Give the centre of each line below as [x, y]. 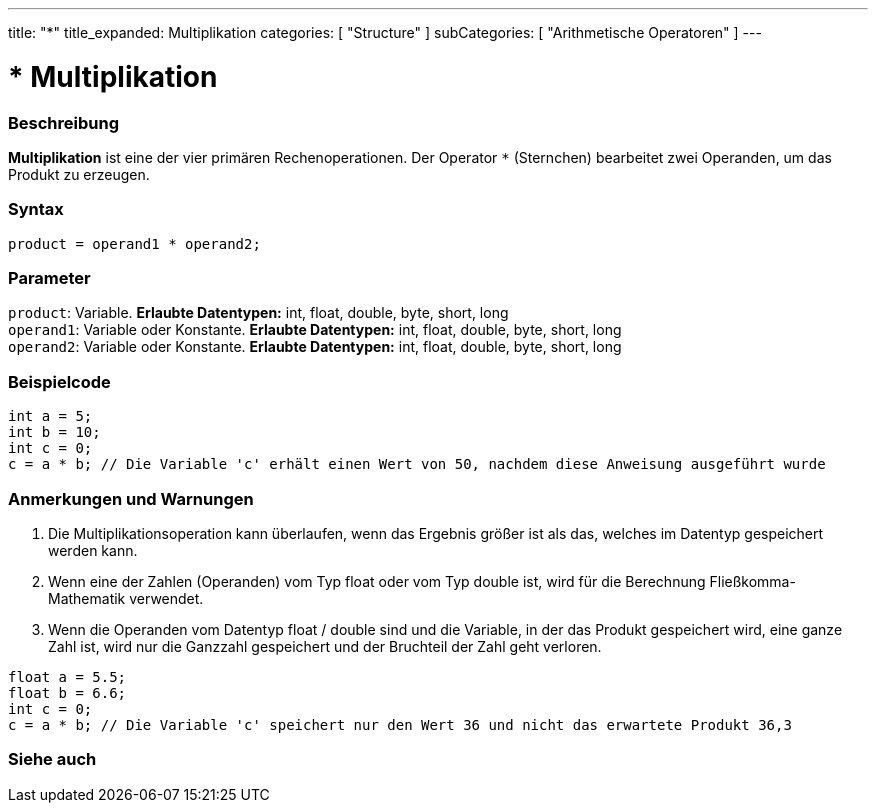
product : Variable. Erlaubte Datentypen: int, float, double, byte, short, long [258, 313]
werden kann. [93, 550]
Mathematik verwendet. [126, 598]
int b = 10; [54, 432]
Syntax [36, 209]
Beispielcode [59, 381]
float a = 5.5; [67, 676]
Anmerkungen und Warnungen [131, 498]
